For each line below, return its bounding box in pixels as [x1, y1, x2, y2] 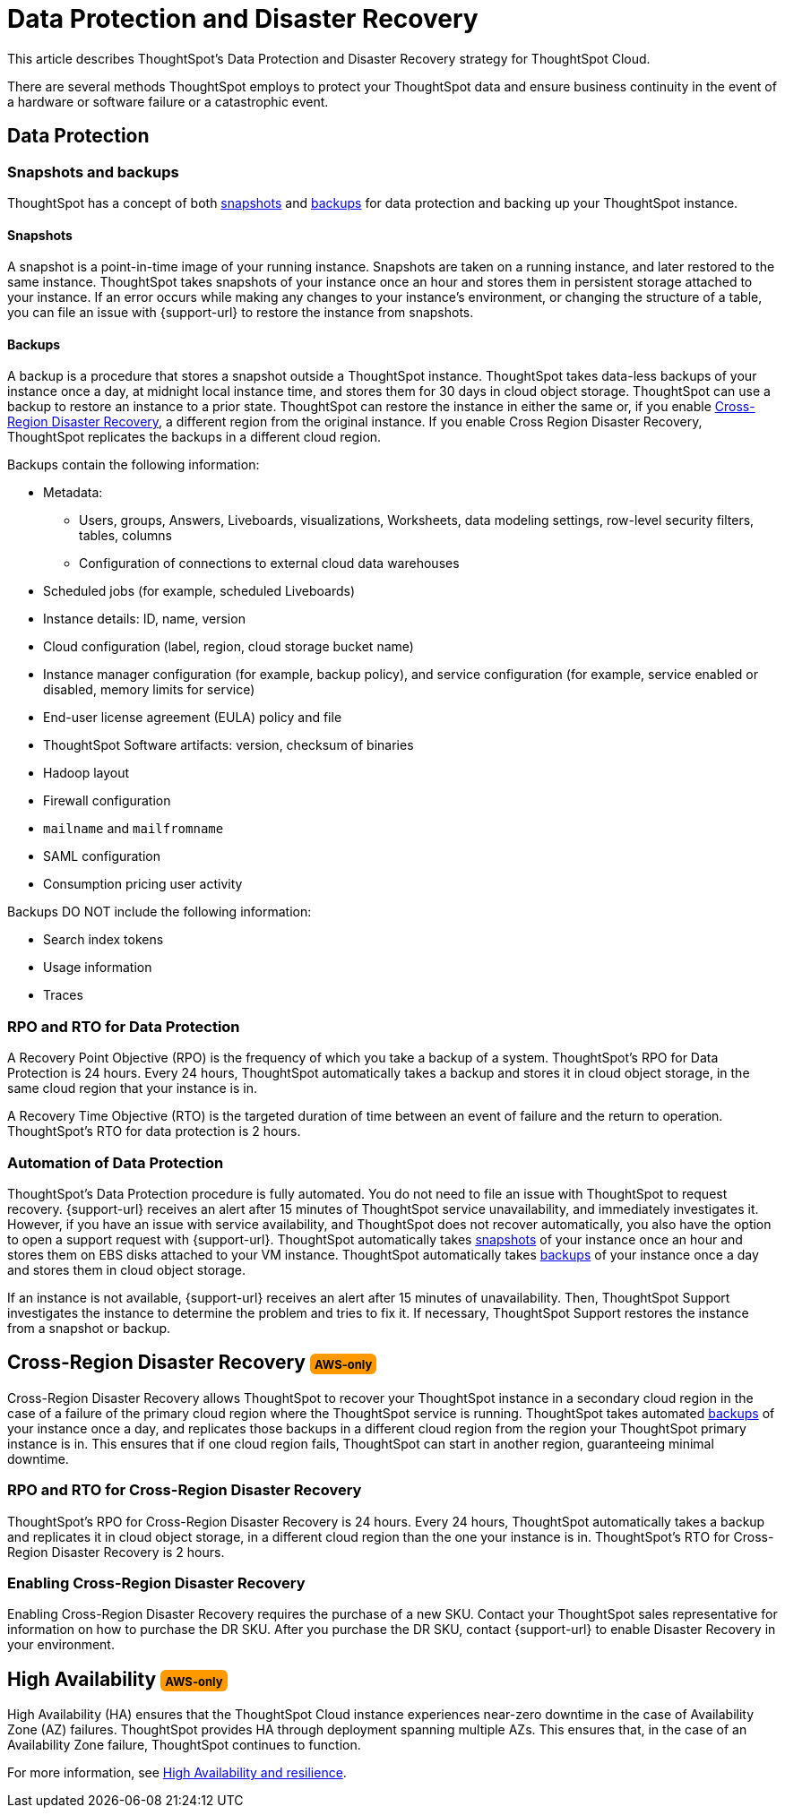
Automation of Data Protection [7, 1153, 224, 1172]
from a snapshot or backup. [7, 1320, 171, 1336]
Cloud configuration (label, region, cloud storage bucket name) [43, 639, 414, 655]
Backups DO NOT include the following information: [7, 904, 312, 920]
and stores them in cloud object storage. [7, 1261, 246, 1277]
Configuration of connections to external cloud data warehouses [79, 555, 460, 572]
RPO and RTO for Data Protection [7, 1017, 240, 1036]
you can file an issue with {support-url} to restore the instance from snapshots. [7, 305, 474, 321]
